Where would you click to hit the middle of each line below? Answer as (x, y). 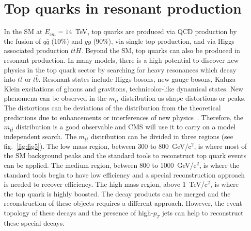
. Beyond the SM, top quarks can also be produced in (161, 50)
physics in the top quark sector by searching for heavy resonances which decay (120, 69)
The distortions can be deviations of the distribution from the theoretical (112, 108)
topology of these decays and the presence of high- (79, 212)
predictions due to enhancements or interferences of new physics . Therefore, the (124, 117)
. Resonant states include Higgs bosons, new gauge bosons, (125, 79)
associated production (36, 50)
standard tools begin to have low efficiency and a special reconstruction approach (125, 174)
